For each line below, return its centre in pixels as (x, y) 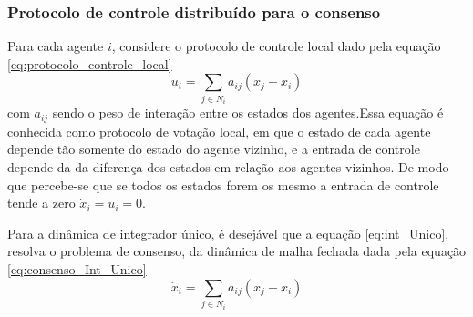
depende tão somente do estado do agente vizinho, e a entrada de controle (214, 149)
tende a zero (41, 203)
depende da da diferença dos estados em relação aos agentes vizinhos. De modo (228, 167)
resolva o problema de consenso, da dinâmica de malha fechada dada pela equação (237, 251)
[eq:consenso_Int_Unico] (77, 268)
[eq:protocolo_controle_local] (90, 63)
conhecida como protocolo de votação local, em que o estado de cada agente (219, 131)
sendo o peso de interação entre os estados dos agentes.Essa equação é (248, 112)
